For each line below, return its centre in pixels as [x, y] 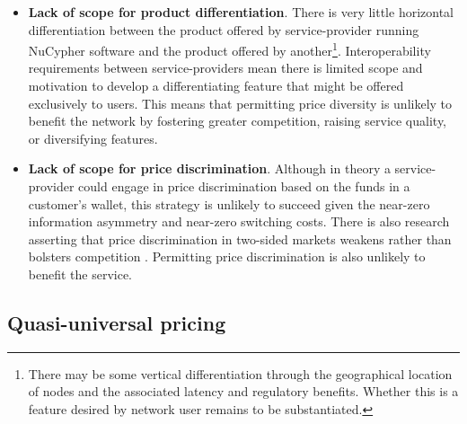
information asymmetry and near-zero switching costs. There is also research [239, 221]
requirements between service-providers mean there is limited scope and [225, 68]
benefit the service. [80, 274]
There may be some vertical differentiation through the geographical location [240, 373]
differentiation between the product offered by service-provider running [224, 29]
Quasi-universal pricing [117, 322]
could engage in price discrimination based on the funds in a [244, 186]
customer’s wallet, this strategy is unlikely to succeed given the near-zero [229, 203]
